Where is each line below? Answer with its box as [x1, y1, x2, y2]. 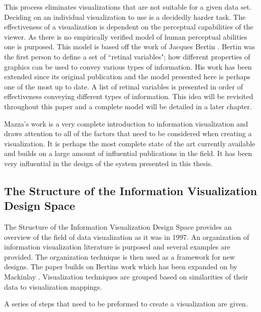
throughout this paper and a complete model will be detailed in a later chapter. [4, 101, 252, 111]
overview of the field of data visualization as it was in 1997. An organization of [4, 231, 249, 242]
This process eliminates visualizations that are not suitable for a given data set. [4, 2, 252, 12]
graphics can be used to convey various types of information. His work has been [4, 61, 252, 72]
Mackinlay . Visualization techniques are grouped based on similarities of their [4, 271, 248, 282]
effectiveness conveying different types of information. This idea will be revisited [4, 91, 253, 102]
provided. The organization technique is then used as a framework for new [4, 251, 235, 262]
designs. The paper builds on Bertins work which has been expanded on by [4, 261, 238, 272]
